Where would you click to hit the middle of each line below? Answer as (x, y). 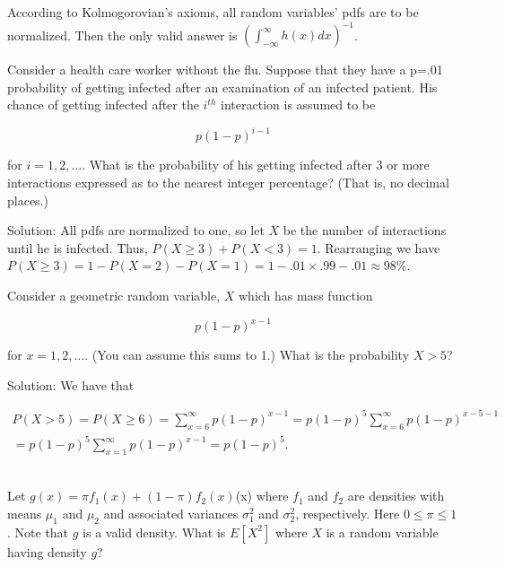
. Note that (38, 532)
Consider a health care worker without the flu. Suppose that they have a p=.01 (225, 70)
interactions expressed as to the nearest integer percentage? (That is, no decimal (228, 182)
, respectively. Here (348, 514)
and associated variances (171, 514)
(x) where (262, 496)
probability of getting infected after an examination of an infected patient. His (222, 87)
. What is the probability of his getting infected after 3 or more (256, 165)
